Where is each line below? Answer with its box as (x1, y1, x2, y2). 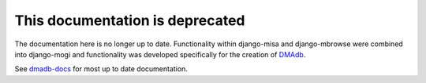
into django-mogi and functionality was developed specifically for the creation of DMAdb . (14, 49, 306, 59)
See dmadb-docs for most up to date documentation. (14, 64, 189, 74)
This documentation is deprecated (14, 12, 245, 29)
